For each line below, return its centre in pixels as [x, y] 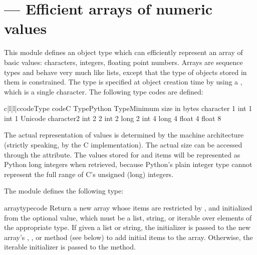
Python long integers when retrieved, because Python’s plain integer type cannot [128, 164]
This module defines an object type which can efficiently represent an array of [123, 52]
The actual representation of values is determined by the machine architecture [124, 135]
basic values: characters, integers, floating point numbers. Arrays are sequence [123, 62]
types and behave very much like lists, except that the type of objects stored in [125, 72]
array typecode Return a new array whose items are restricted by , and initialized [128, 208]
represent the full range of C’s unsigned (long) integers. [89, 174]
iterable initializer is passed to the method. [70, 247]
